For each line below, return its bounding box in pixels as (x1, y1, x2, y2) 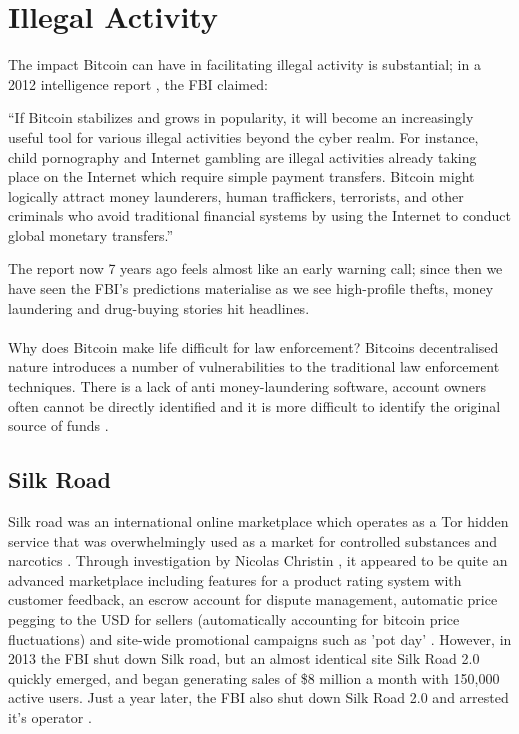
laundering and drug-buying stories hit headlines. (8, 297, 310, 318)
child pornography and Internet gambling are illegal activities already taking (8, 146, 477, 167)
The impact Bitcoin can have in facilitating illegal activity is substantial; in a (8, 54, 481, 75)
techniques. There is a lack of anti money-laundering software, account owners (8, 376, 486, 397)
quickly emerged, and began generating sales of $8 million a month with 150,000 (8, 667, 500, 688)
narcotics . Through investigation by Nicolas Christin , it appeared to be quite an (8, 550, 508, 571)
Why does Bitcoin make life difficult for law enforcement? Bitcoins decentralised (8, 336, 499, 357)
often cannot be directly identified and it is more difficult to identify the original (8, 395, 501, 416)
